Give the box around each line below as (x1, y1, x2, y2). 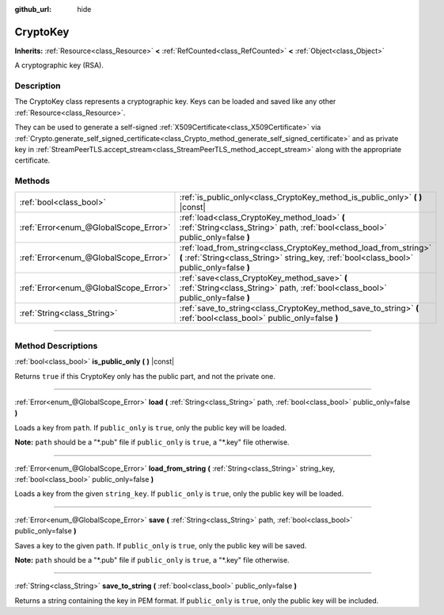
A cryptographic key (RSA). (14, 60, 104, 71)
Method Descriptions (14, 340, 98, 351)
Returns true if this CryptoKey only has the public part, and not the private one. (14, 371, 276, 380)
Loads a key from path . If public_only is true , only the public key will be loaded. (14, 422, 287, 432)
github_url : (14, 5, 51, 13)
